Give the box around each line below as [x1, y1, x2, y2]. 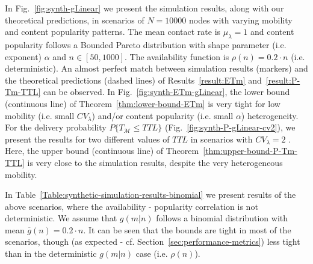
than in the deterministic [5, 247, 97, 260]
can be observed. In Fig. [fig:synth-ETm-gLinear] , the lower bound [43, 85, 290, 98]
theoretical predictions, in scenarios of [5, 13, 144, 26]
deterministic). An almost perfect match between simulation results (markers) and [5, 62, 308, 75]
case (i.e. [135, 247, 168, 260]
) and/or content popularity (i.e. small [91, 109, 234, 121]
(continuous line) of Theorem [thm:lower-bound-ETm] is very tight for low [5, 97, 280, 109]
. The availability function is [125, 50, 229, 63]
